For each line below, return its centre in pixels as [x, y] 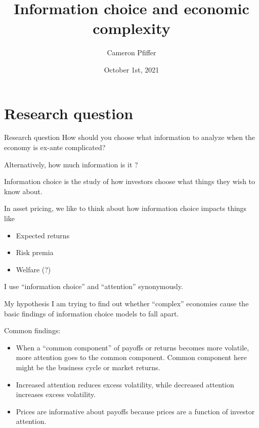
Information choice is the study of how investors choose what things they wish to [130, 181]
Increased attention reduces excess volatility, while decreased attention [125, 384]
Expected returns [43, 235]
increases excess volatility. [56, 394]
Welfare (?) [33, 269]
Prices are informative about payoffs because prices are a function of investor [135, 411]
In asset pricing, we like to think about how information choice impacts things [125, 208]
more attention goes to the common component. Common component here [131, 357]
